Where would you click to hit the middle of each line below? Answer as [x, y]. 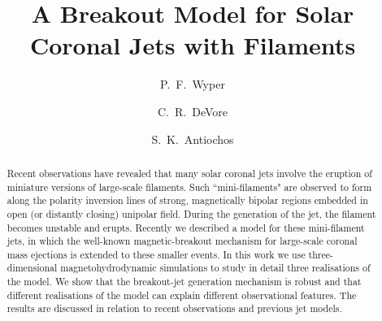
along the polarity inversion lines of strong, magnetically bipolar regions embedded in [187, 200]
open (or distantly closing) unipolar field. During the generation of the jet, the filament [191, 213]
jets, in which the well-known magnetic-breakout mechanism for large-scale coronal [182, 241]
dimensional [32, 268]
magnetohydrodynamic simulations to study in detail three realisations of [215, 268]
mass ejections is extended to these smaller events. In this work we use [156, 254]
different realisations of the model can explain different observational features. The [182, 295]
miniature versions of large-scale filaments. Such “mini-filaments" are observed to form [189, 187]
